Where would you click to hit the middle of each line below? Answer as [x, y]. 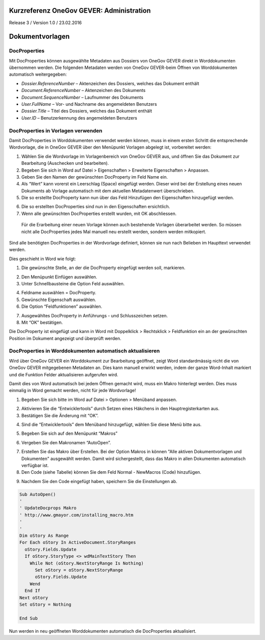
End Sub [28, 618]
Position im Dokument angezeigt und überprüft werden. [65, 338]
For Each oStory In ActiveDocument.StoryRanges [78, 543]
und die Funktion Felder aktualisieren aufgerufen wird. [64, 374]
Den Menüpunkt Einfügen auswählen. [59, 277]
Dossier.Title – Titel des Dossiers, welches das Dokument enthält [87, 111]
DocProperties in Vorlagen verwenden [56, 130]
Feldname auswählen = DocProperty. [59, 293]
